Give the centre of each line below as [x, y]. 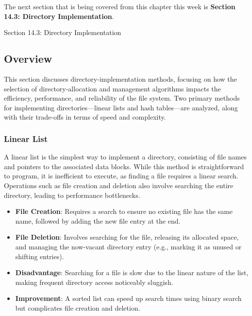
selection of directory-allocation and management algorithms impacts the [112, 88]
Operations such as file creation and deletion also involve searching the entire [119, 185]
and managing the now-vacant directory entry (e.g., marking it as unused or [128, 246]
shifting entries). [40, 256]
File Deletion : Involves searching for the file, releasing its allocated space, [127, 237]
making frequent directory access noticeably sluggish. [94, 282]
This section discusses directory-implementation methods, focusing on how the [120, 79]
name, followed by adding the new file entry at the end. [98, 220]
